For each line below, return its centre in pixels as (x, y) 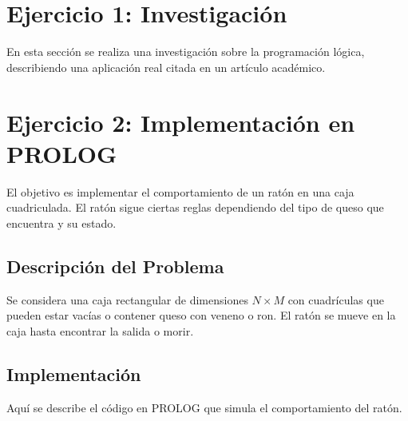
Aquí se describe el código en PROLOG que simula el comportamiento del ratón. (204, 407)
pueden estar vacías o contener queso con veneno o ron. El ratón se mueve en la (201, 315)
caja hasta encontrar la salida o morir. (100, 330)
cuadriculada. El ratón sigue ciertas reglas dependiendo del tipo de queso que (195, 207)
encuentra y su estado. (61, 222)
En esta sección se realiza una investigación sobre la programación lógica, (186, 52)
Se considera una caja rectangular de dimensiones (127, 299)
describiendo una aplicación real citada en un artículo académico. (166, 67)
